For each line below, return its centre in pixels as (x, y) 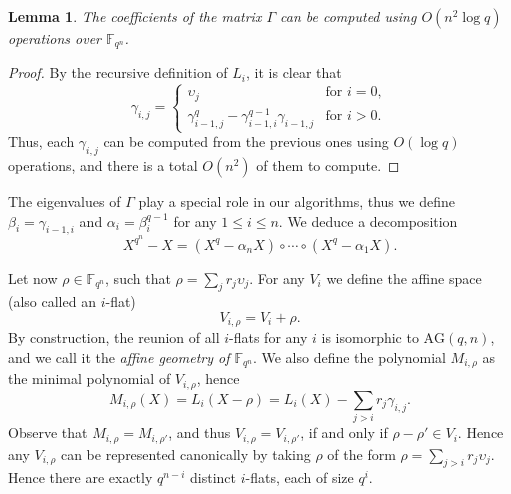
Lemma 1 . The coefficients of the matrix (135, 16)
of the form (361, 453)
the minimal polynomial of (89, 378)
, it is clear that (294, 72)
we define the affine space (404, 277)
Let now (33, 277)
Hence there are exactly (80, 477)
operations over (55, 38)
